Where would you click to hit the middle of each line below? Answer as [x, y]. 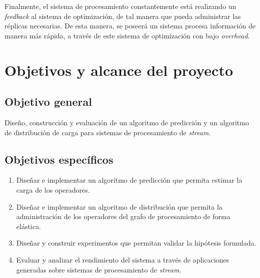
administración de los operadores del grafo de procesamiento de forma [123, 216]
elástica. [28, 226]
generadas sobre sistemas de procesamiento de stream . [99, 269]
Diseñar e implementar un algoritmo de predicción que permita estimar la [129, 180]
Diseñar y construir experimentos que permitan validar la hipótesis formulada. [136, 243]
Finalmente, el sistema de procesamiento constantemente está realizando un [120, 6]
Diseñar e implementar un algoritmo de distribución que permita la [119, 206]
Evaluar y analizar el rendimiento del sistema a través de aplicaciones [123, 259]
